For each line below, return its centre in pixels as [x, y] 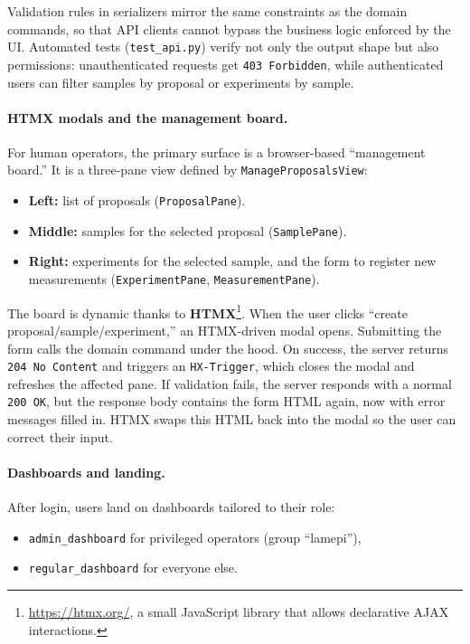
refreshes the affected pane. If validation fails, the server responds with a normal [230, 383]
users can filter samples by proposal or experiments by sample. [181, 82]
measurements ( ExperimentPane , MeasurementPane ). [174, 279]
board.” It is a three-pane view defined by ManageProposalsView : [188, 170]
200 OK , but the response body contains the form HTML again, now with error [226, 401]
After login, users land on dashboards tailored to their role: [171, 507]
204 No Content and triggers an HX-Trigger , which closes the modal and [211, 366]
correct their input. [60, 436]
